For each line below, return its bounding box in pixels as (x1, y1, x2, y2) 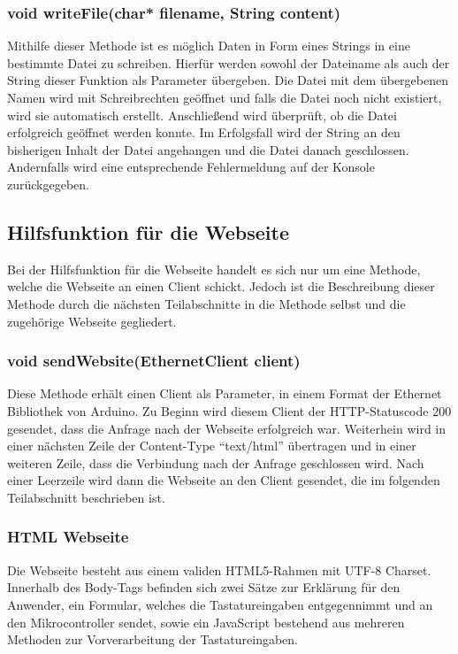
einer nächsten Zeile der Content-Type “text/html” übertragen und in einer (7, 436, 416, 455)
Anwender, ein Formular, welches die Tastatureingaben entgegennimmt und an (7, 595, 433, 613)
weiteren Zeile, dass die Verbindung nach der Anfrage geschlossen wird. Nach (7, 453, 424, 472)
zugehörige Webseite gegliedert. (7, 312, 177, 330)
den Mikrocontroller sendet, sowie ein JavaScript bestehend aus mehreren (7, 612, 405, 631)
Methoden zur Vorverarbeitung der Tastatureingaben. (7, 630, 298, 649)
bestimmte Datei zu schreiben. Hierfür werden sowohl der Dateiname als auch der (7, 53, 450, 72)
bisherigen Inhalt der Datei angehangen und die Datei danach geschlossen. (7, 140, 409, 158)
